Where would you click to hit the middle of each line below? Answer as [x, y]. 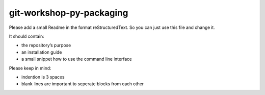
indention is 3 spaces [43, 77]
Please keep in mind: [30, 68]
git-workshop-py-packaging [69, 13]
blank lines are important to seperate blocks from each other [83, 84]
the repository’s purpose [46, 45]
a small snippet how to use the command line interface [77, 59]
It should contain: [26, 36]
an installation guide [42, 52]
